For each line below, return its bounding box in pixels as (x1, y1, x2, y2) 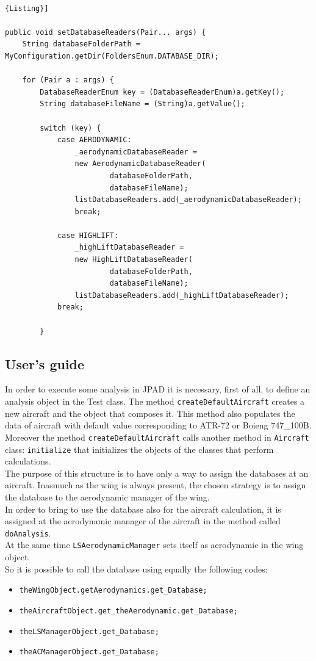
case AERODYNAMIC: (57, 135, 132, 145)
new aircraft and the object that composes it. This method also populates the (5, 406, 295, 419)
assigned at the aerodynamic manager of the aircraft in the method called (5, 515, 281, 527)
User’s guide (5, 354, 85, 373)
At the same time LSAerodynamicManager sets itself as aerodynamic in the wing (5, 538, 304, 551)
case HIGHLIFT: (57, 231, 119, 240)
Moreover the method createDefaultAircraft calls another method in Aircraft (5, 430, 309, 443)
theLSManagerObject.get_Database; (19, 627, 159, 636)
